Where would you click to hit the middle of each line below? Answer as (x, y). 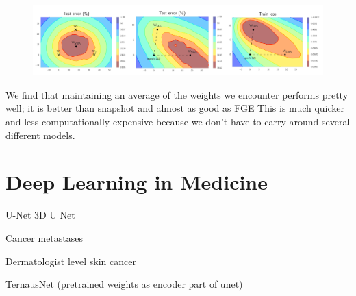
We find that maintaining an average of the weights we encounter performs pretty (177, 94)
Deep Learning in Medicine (137, 182)
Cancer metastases (44, 237)
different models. (40, 135)
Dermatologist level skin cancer (71, 261)
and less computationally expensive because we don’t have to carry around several (178, 122)
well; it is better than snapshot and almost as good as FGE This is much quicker (175, 108)
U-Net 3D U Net (40, 215)
